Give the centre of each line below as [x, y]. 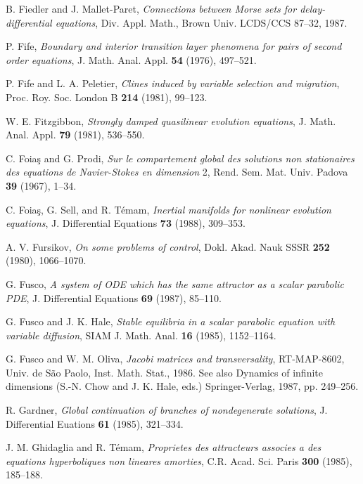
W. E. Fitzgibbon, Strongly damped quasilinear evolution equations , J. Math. [171, 120]
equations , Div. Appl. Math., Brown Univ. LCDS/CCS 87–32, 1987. [201, 22]
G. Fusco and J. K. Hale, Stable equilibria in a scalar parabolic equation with [171, 321]
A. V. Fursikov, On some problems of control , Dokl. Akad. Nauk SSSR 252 [168, 246]
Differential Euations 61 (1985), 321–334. [95, 423]
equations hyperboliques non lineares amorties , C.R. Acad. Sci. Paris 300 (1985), [179, 460]
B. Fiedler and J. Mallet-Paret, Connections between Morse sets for [151, 8]
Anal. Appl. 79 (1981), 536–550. [75, 135]
